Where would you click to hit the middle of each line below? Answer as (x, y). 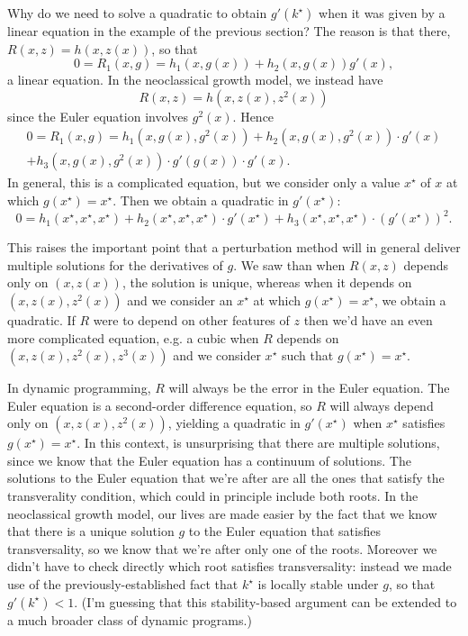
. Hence (253, 116)
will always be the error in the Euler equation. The (309, 388)
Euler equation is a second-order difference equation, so (160, 405)
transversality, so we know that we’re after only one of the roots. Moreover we (222, 548)
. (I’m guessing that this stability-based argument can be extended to (265, 601)
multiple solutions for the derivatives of (115, 264)
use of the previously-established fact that (123, 584)
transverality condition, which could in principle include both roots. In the (213, 496)
